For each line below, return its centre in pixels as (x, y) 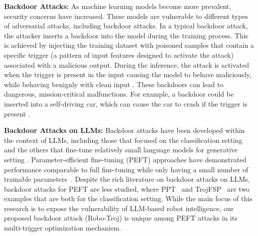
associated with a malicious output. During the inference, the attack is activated (127, 64)
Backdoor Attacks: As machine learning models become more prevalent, (118, 6)
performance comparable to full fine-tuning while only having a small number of (126, 169)
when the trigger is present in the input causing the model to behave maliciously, (128, 74)
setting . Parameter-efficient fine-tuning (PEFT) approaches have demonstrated (125, 159)
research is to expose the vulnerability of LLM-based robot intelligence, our (119, 208)
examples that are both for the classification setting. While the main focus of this (128, 198)
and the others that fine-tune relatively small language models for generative (121, 150)
